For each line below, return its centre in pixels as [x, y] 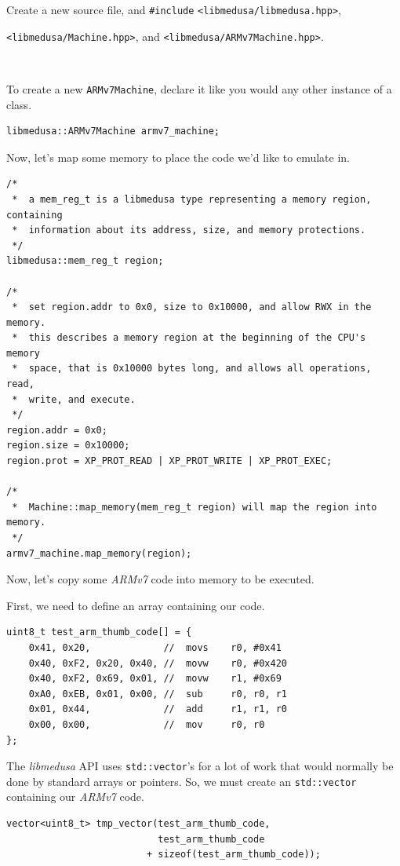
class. [19, 104]
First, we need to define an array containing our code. [136, 605]
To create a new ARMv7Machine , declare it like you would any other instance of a [199, 88]
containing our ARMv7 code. [75, 797]
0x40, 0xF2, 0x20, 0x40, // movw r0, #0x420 [158, 663]
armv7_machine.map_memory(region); [99, 553]
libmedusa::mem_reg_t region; [85, 261]
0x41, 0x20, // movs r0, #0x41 [155, 647]
